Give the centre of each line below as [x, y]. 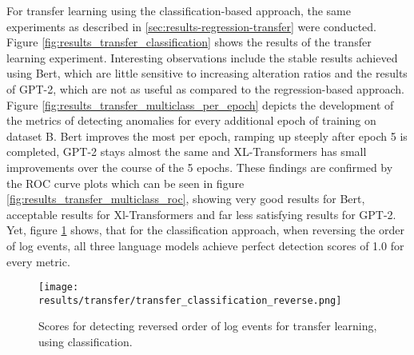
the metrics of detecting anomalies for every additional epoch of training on [191, 120]
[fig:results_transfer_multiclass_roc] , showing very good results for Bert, [186, 199]
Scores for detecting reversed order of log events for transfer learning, [208, 326]
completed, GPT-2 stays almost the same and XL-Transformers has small [187, 152]
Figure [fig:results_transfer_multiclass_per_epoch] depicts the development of [200, 104]
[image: [59, 287]
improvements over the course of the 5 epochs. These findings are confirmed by [200, 167]
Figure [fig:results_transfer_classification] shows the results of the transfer [189, 42]
